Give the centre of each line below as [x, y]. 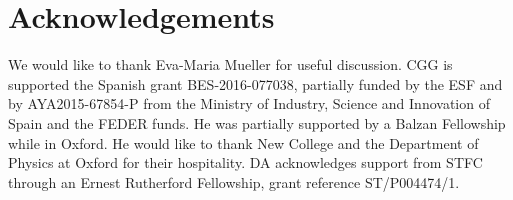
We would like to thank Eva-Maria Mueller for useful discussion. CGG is [230, 64]
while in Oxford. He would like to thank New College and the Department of [243, 142]
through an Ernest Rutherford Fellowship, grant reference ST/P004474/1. [234, 181]
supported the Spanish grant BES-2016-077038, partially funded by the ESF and [255, 83]
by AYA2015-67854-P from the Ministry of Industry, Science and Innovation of [249, 103]
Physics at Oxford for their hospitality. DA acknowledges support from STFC [245, 162]
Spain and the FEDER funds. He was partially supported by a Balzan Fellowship [257, 122]
